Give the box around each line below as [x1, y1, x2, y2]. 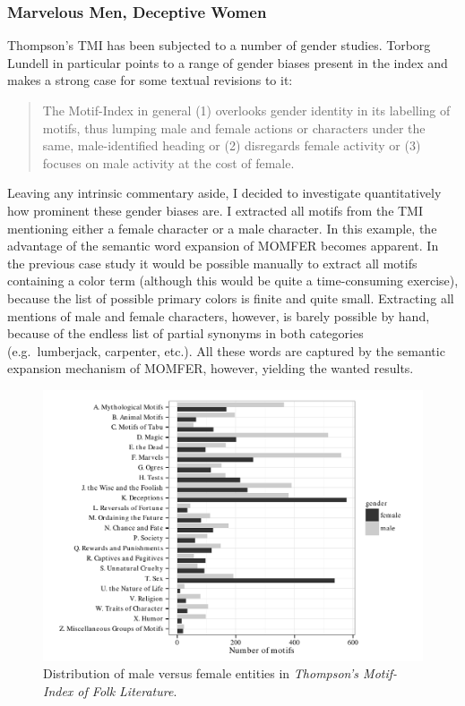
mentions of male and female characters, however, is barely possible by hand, [7, 306, 430, 325]
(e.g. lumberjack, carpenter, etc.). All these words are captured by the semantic [7, 341, 445, 360]
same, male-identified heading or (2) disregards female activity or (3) [42, 136, 421, 155]
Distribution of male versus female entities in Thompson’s [43, 664, 359, 683]
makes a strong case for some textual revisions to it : [7, 71, 293, 89]
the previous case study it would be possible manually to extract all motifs [7, 253, 418, 272]
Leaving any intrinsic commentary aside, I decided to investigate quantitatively [7, 183, 442, 202]
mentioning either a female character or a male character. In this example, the [7, 218, 437, 237]
